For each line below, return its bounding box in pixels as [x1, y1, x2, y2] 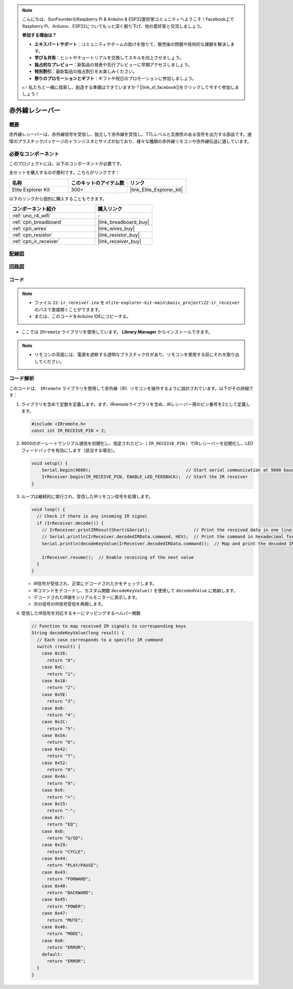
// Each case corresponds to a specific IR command [37, 637, 163, 643]
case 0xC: [42, 665, 65, 670]
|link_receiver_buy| [98, 238, 142, 245]
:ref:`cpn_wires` [12, 225, 48, 232]
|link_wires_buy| [98, 225, 135, 232]
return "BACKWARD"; [47, 890, 94, 896]
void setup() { [31, 460, 68, 466]
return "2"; [47, 685, 76, 690]
